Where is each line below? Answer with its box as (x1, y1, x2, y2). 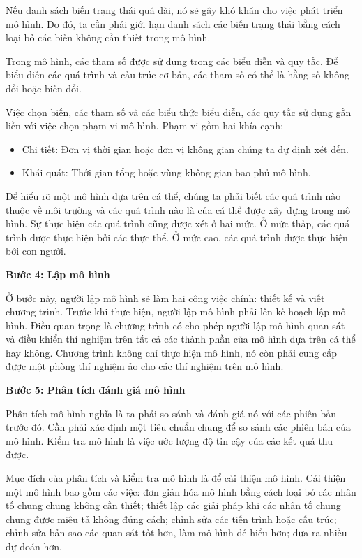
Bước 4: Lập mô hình (6, 266, 110, 281)
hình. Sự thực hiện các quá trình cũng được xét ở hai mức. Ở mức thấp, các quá (6, 216, 350, 231)
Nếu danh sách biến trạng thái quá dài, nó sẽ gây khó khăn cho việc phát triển (6, 3, 343, 17)
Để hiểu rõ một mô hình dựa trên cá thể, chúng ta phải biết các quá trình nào (6, 188, 341, 203)
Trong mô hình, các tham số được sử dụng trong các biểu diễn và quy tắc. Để (6, 53, 338, 68)
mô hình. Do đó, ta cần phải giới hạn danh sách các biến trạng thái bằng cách (6, 16, 340, 31)
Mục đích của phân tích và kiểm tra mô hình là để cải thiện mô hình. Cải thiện (6, 471, 346, 485)
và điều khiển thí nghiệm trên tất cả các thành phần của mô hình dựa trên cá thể (6, 331, 356, 346)
